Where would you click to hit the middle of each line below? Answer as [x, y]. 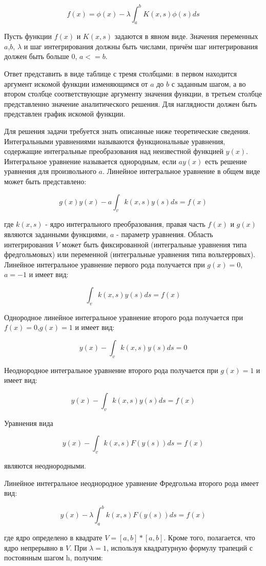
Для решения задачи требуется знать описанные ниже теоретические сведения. [127, 131]
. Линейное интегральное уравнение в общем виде [181, 171]
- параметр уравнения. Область [165, 234]
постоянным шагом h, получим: [54, 558]
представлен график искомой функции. [65, 114]
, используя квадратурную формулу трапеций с [179, 547]
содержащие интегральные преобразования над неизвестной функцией [114, 151]
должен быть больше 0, [41, 56]
